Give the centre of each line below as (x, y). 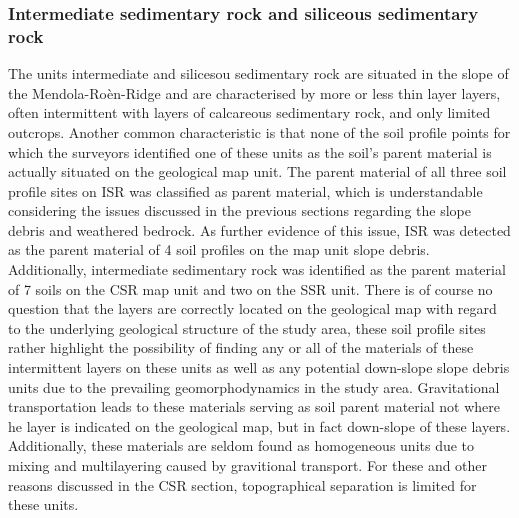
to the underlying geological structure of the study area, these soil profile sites (247, 327)
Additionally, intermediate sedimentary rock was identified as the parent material (257, 269)
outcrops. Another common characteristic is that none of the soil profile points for (259, 131)
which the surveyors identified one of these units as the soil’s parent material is (250, 151)
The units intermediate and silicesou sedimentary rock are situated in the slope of (258, 73)
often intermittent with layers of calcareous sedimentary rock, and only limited (249, 112)
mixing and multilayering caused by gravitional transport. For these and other (248, 465)
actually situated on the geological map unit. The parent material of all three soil (257, 171)
